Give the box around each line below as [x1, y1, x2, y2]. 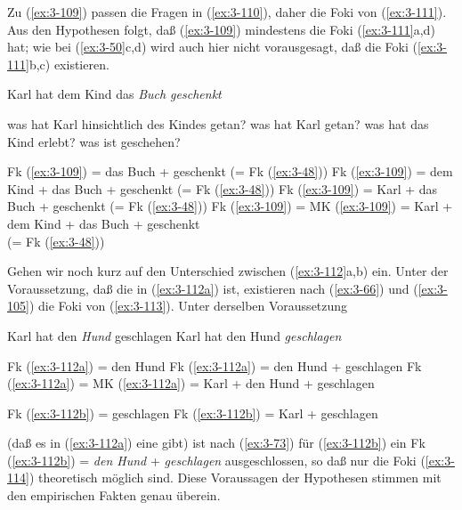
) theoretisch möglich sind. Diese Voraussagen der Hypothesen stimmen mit [28, 468, 442, 487]
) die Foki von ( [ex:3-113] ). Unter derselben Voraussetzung [28, 296, 348, 315]
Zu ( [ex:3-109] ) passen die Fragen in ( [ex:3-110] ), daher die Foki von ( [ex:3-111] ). [7, 3, 447, 20]
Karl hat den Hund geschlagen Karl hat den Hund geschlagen [7, 326, 342, 344]
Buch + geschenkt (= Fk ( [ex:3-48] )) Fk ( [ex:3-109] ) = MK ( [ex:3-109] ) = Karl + [7, 197, 453, 215]
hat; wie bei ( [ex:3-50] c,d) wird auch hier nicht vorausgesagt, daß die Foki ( [7, 37, 417, 56]
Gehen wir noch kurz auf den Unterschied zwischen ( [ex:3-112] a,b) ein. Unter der [7, 262, 449, 280]
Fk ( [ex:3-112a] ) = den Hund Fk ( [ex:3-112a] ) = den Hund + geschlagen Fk [7, 356, 422, 375]
